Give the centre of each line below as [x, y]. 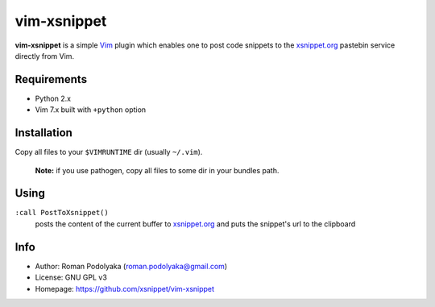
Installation [43, 133]
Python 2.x [53, 98]
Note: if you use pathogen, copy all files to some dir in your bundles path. [157, 170]
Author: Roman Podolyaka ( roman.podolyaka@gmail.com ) [131, 266]
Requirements [51, 79]
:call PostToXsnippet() [62, 213]
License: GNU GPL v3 [71, 277]
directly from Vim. [45, 56]
